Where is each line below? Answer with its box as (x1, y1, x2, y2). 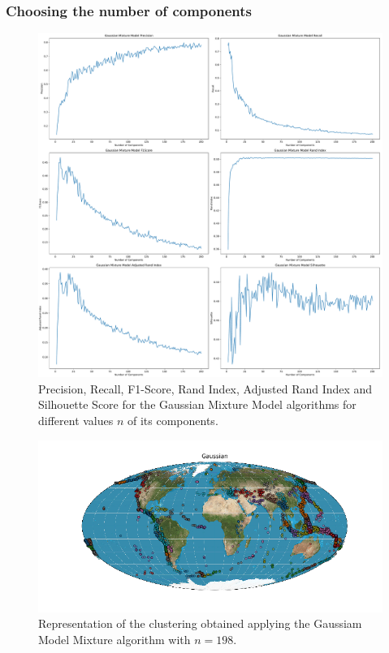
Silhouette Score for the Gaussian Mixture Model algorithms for (38, 396, 357, 413)
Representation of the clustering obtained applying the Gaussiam (38, 615, 362, 632)
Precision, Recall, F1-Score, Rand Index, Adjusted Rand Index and (38, 380, 373, 397)
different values (38, 412, 114, 428)
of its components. (128, 412, 218, 428)
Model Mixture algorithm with (38, 630, 191, 647)
